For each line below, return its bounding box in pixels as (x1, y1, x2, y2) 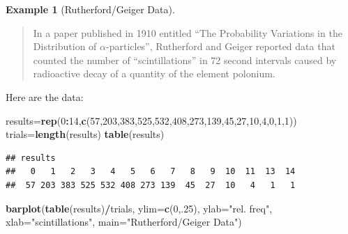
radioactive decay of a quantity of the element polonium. (33, 66, 275, 81)
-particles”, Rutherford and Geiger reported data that (106, 39, 335, 54)
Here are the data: (6, 89, 84, 104)
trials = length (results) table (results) (6, 127, 165, 141)
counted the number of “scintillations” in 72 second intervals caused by (33, 52, 337, 67)
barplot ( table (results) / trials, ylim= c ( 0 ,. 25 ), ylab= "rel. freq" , (6, 201, 273, 215)
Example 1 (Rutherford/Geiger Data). (6, 2, 175, 16)
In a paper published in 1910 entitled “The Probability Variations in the (33, 25, 342, 40)
